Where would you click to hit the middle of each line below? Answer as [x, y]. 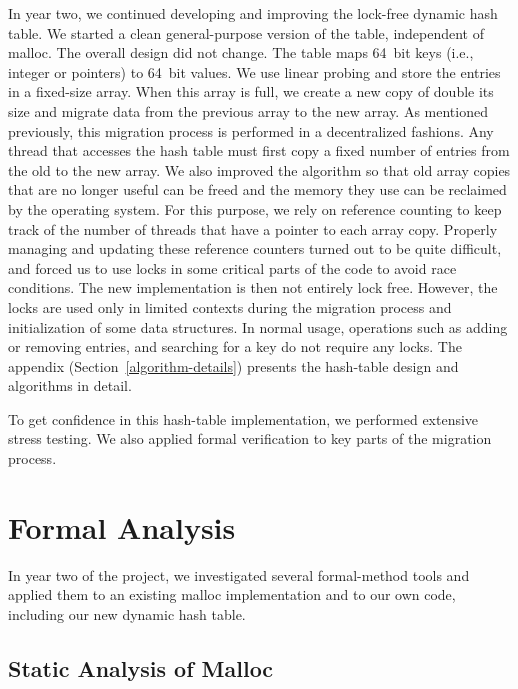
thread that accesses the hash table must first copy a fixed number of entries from [259, 150]
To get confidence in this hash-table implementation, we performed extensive [243, 418]
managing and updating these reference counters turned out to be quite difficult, [255, 248]
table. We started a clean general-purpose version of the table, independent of [246, 32]
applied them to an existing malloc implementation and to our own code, [232, 594]
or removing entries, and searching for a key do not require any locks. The [235, 346]
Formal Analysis [122, 526]
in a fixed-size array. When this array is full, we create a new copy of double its [251, 91]
